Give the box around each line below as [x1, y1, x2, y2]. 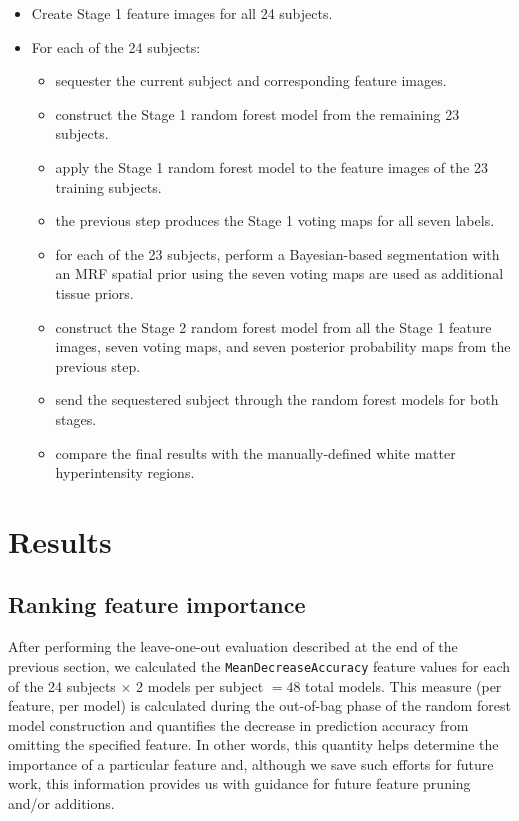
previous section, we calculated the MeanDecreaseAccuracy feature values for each [8, 655, 511, 676]
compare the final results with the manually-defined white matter [55, 442, 456, 463]
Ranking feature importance [8, 589, 306, 620]
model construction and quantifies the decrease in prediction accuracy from [8, 714, 469, 735]
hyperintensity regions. [55, 462, 195, 483]
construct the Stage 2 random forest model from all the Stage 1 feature [55, 316, 492, 337]
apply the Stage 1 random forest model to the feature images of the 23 [55, 156, 488, 177]
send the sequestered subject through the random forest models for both [55, 389, 499, 410]
